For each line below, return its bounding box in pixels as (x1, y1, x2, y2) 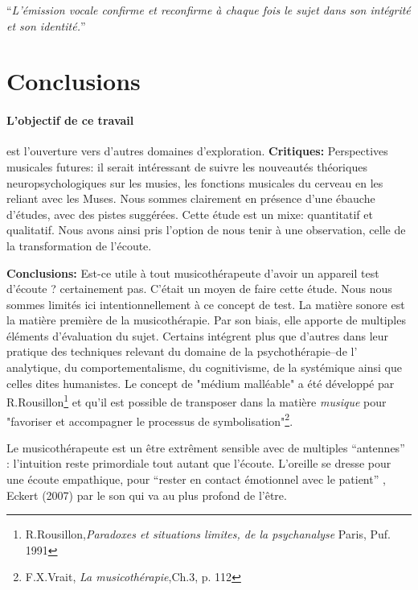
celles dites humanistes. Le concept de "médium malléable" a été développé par (6, 374, 395, 391)
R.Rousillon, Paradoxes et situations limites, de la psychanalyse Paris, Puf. (25, 526, 391, 543)
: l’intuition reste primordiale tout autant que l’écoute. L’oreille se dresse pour (6, 455, 391, 472)
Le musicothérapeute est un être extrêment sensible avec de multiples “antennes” (6, 439, 405, 456)
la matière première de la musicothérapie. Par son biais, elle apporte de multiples (6, 312, 406, 328)
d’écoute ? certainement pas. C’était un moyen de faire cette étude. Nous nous (6, 280, 392, 297)
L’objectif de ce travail (6, 112, 134, 129)
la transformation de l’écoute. (6, 237, 152, 254)
